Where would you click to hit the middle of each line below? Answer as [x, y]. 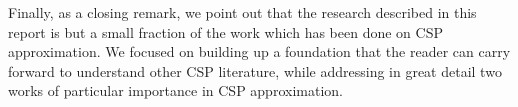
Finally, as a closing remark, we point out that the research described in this [242, 12]
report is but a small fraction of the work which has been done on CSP [225, 31]
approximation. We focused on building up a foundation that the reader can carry [259, 51]
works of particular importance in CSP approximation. [175, 90]
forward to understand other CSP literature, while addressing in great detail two [255, 70]
